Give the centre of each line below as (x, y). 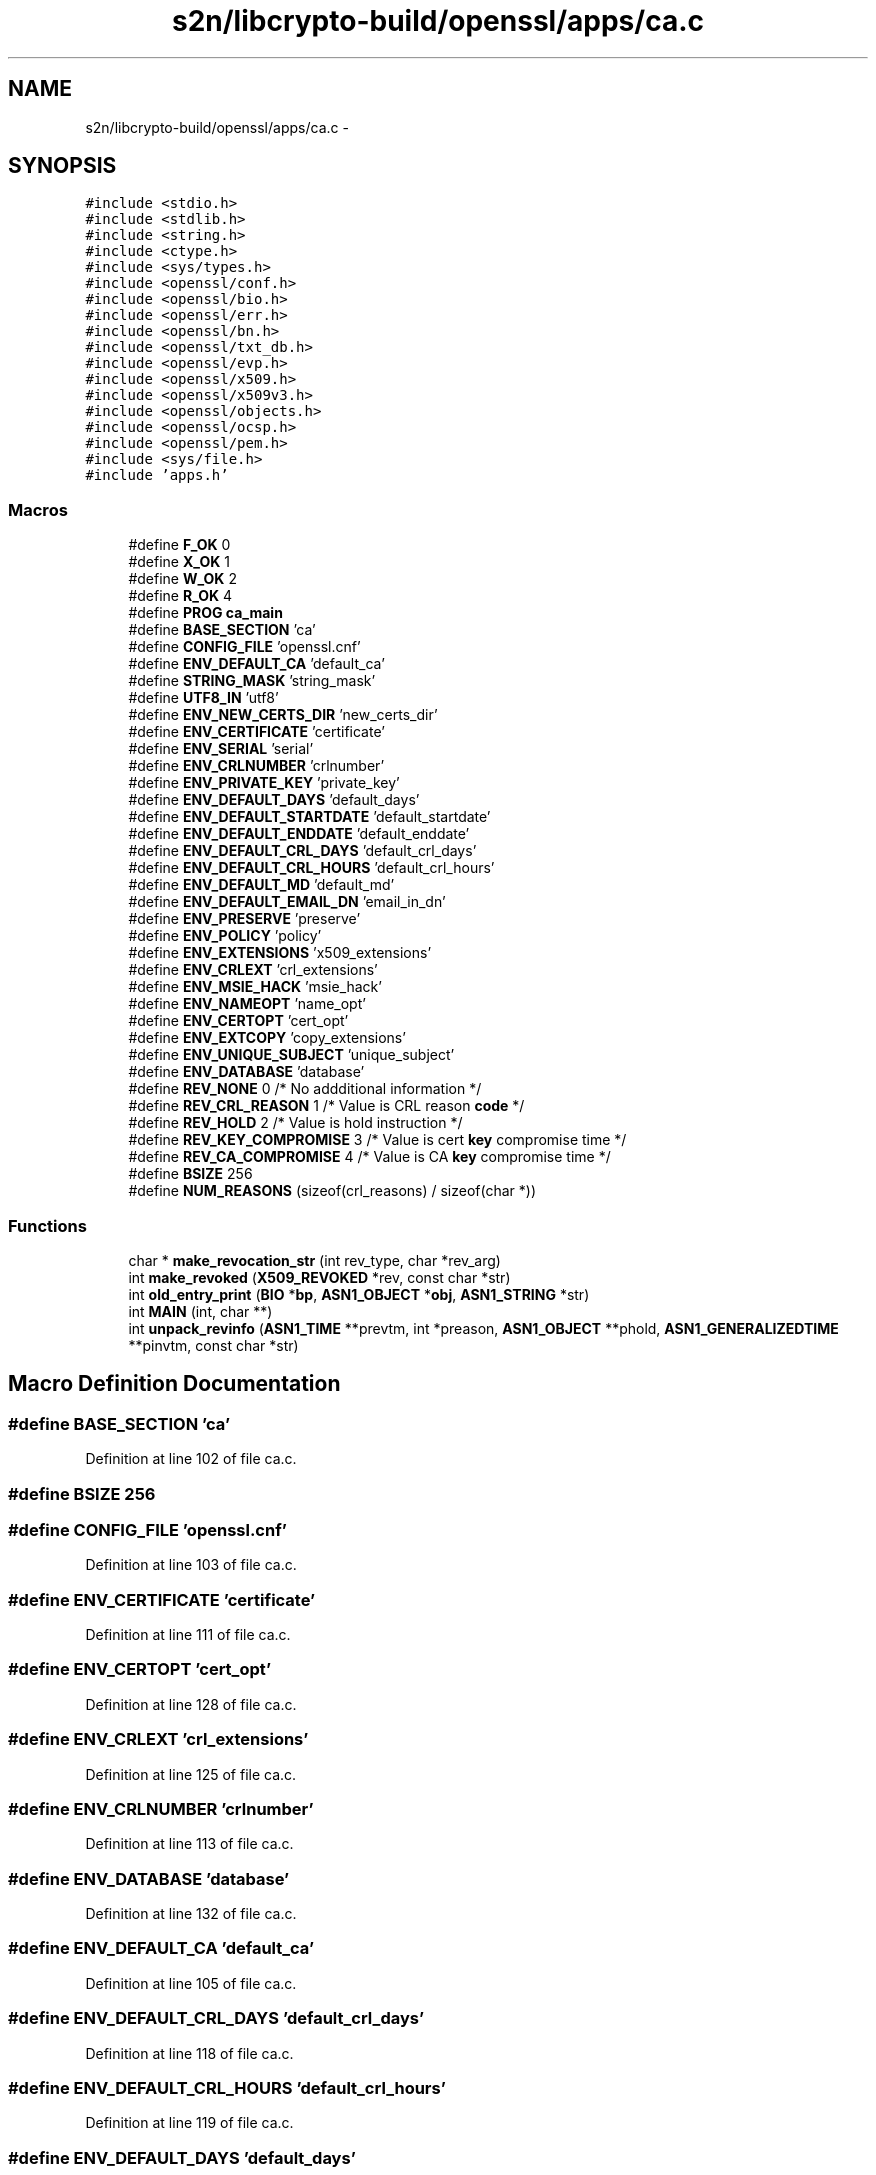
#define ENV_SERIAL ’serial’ (221, 749)
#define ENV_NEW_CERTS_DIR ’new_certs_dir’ (283, 715)
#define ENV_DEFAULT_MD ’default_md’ (261, 885)
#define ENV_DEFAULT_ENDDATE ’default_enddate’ (299, 834)
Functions (47, 1225)
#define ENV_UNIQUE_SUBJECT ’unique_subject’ (291, 1055)
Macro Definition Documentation (174, 1384)
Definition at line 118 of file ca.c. (189, 2053)
